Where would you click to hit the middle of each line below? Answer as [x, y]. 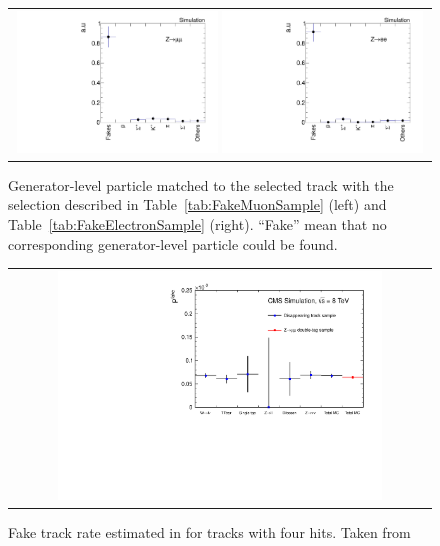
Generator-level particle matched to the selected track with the [201, 184]
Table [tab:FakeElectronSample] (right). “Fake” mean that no [197, 224]
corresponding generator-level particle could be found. [173, 243]
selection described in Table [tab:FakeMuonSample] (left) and [197, 204]
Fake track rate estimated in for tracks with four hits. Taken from [209, 531]
